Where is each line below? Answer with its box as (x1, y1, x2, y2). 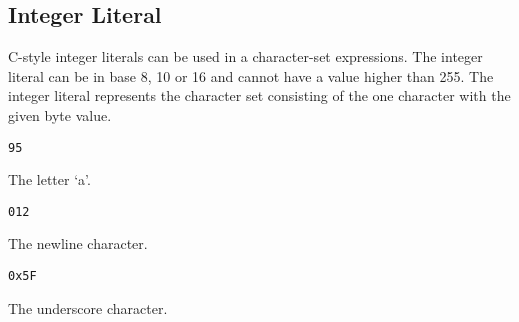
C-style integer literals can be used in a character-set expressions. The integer (8, 46, 483, 67)
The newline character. (8, 233, 148, 254)
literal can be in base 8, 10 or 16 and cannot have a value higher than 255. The (8, 65, 494, 86)
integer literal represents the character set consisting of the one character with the (8, 85, 511, 106)
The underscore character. (8, 297, 168, 318)
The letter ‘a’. (8, 169, 91, 190)
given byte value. (8, 104, 112, 125)
